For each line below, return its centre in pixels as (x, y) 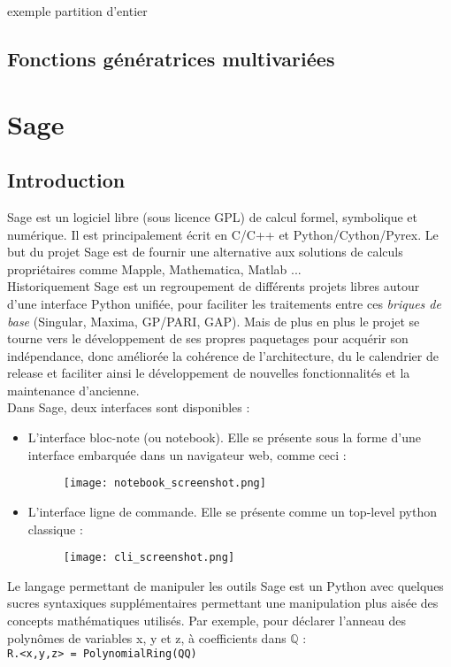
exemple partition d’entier (77, 11)
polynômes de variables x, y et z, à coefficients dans (147, 637)
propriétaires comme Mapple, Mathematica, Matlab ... (154, 268)
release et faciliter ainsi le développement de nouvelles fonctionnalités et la (209, 373)
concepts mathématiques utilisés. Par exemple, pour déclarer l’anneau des (207, 620)
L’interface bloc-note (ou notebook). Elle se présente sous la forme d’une (224, 437)
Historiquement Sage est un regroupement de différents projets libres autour (214, 286)
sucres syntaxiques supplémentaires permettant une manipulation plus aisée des (223, 603)
